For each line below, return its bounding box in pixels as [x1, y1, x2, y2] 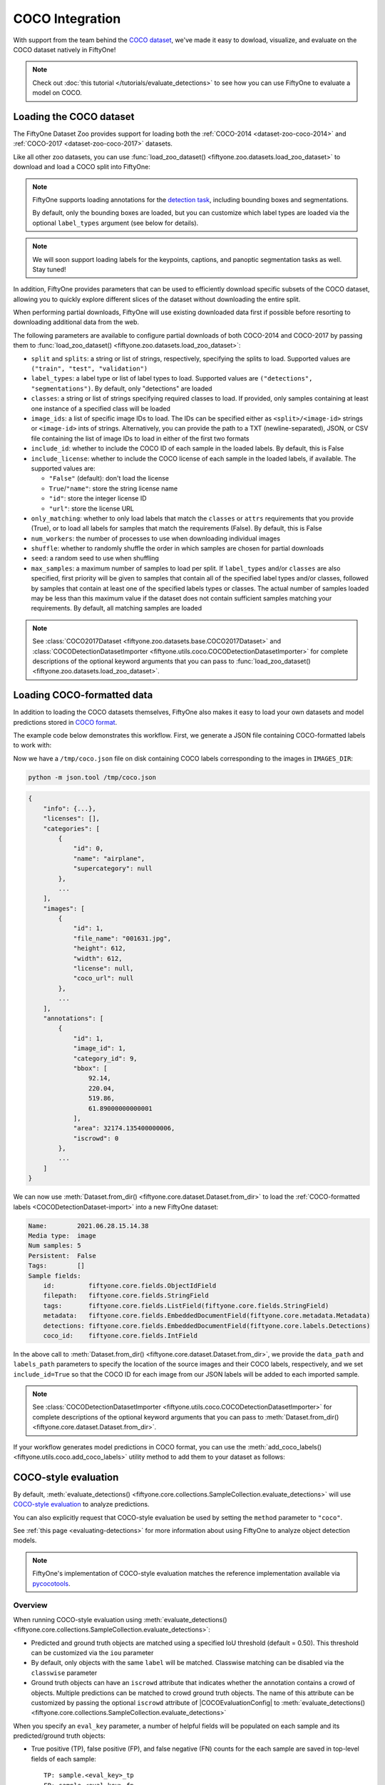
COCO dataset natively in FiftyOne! [13, 45, 116, 54]
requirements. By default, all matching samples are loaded [31, 604, 202, 613]
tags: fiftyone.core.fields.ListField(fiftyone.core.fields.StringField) [43, 1302, 329, 1309]
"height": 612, [73, 945, 126, 952]
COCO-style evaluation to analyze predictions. [13, 1500, 150, 1509]
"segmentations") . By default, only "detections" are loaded [31, 384, 212, 393]
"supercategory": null [73, 865, 153, 873]
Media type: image [28, 1232, 96, 1240]
